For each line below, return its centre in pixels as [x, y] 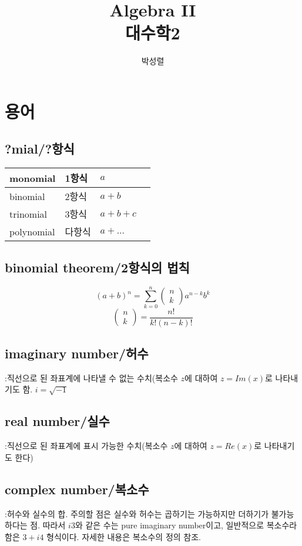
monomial [33, 178]
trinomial [28, 214]
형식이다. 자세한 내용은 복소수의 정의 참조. [124, 536]
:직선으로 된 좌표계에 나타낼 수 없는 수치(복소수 [91, 377]
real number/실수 [57, 421]
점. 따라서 [48, 525]
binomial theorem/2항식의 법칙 [97, 267]
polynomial [32, 231]
